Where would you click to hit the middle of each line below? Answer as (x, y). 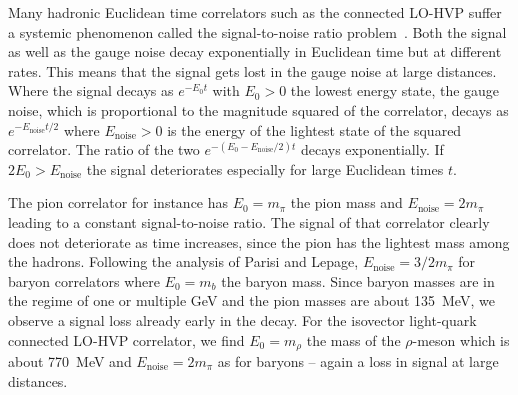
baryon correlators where (84, 280)
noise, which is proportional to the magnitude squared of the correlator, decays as (258, 109)
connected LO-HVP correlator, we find (126, 339)
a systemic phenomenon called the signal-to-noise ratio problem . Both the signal (257, 31)
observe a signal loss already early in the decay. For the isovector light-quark (242, 319)
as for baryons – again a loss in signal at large (358, 360)
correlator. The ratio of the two (104, 149)
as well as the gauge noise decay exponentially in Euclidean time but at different (255, 51)
